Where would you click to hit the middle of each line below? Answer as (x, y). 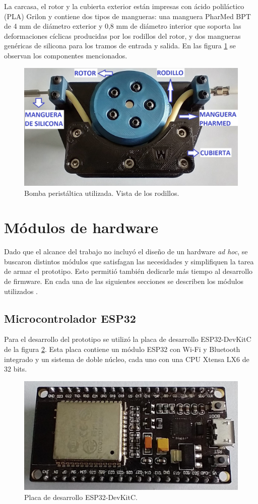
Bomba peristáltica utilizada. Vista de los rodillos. (102, 193)
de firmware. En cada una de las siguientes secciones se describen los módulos (124, 281)
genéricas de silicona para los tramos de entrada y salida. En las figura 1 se (120, 46)
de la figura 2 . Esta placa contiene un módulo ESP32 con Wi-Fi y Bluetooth (122, 349)
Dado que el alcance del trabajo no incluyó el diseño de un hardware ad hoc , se (126, 251)
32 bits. (16, 369)
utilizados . (21, 291)
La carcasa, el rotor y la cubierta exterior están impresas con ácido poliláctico (124, 6)
